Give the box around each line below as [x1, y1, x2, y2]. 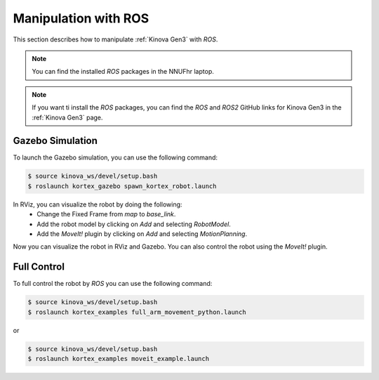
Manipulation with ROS [13, 11, 149, 26]
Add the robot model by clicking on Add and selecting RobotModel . [36, 220, 231, 228]
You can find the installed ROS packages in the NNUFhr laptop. [32, 67, 214, 76]
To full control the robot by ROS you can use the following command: [13, 280, 213, 288]
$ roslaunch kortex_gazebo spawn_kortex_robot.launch [27, 182, 217, 190]
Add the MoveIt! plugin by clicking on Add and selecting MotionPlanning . [36, 229, 248, 238]
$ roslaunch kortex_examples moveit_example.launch [27, 355, 210, 362]
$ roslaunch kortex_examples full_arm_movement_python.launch [27, 308, 246, 316]
